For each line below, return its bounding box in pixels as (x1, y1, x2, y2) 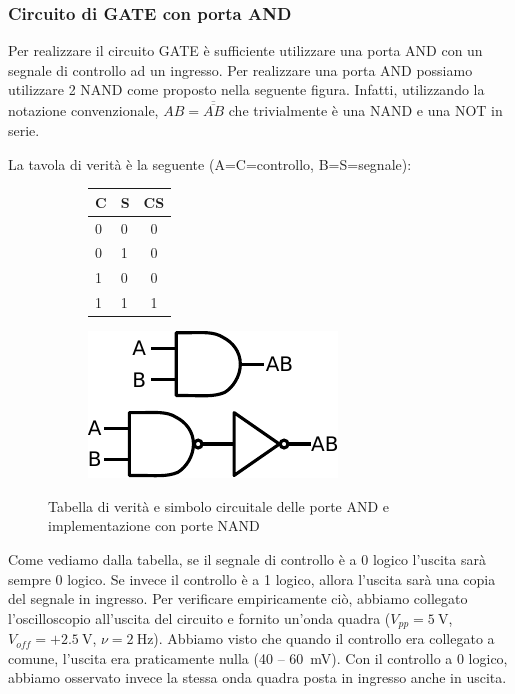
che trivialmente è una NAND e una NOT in (228, 100, 503, 121)
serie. (8, 120, 40, 141)
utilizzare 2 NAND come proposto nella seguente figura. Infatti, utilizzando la (8, 79, 485, 100)
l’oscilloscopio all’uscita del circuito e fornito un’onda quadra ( (8, 607, 391, 628)
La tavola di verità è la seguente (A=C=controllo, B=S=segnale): (8, 153, 412, 174)
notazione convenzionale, (8, 100, 159, 121)
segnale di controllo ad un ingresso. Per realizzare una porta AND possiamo (8, 59, 473, 80)
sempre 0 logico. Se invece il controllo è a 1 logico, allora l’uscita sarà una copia (8, 568, 496, 589)
